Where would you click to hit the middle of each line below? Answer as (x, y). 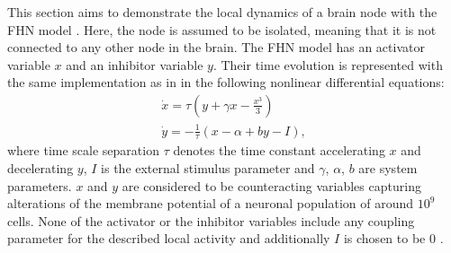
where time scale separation (83, 150)
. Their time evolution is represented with (328, 64)
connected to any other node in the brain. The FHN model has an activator (216, 47)
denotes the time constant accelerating (279, 150)
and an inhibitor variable (135, 64)
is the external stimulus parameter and (208, 167)
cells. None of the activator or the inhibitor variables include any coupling (211, 220)
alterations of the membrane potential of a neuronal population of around (211, 203)
